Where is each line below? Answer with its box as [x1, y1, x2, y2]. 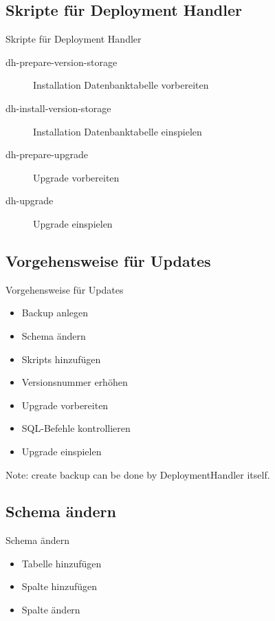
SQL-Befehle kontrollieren [21, 421, 131, 435]
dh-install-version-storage [5, 100, 111, 115]
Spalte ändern [21, 602, 80, 617]
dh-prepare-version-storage [5, 54, 118, 69]
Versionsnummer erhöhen [21, 375, 128, 389]
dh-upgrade [5, 193, 54, 208]
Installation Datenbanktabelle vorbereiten [33, 78, 209, 92]
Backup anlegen [21, 305, 89, 320]
